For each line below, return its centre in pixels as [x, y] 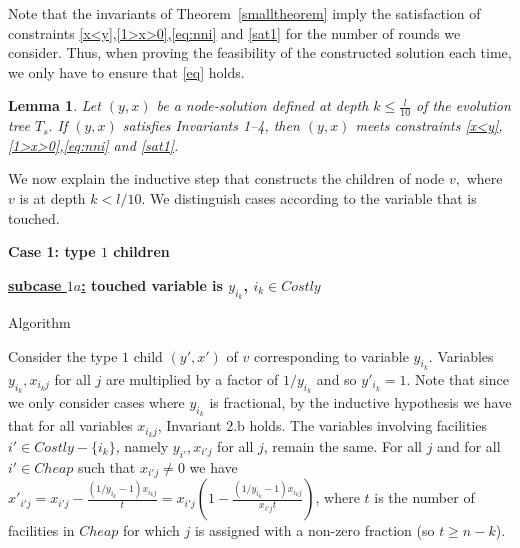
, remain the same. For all [343, 446]
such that [107, 466]
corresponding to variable [331, 355]
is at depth [52, 197]
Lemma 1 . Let [54, 105]
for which [151, 530]
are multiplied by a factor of [192, 378]
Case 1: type [52, 251]
